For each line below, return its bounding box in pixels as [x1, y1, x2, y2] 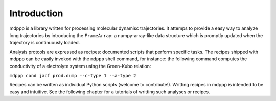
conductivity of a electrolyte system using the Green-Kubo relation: [9, 63, 151, 69]
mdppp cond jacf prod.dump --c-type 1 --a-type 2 [9, 73, 136, 78]
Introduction [9, 8, 63, 19]
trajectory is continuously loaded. [9, 40, 80, 46]
